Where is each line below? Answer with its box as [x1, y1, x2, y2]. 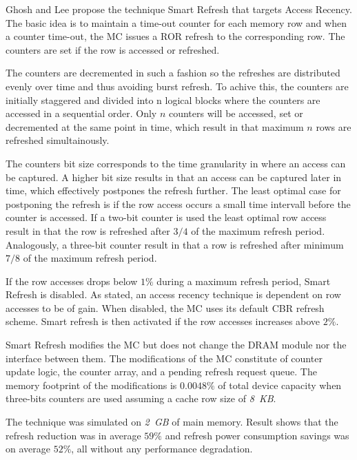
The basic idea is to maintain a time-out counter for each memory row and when [6, 15, 347, 30]
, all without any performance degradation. [71, 441, 253, 456]
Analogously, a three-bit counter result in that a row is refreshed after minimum [6, 237, 344, 251]
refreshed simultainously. [6, 133, 110, 147]
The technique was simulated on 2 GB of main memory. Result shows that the [6, 415, 338, 429]
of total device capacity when [218, 377, 342, 392]
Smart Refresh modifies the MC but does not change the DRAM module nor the [6, 337, 347, 352]
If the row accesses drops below [6, 273, 138, 288]
